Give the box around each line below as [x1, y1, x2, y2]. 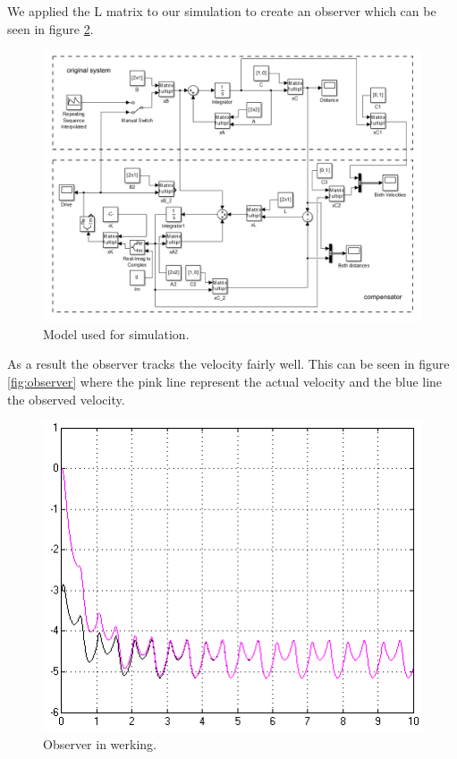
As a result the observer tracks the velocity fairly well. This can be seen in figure [7, 354, 450, 373]
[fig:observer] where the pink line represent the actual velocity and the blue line [7, 372, 443, 391]
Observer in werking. [43, 735, 157, 754]
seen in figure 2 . [7, 19, 94, 38]
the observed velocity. [7, 389, 125, 408]
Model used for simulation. [43, 324, 190, 343]
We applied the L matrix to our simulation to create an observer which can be [7, 2, 436, 20]
